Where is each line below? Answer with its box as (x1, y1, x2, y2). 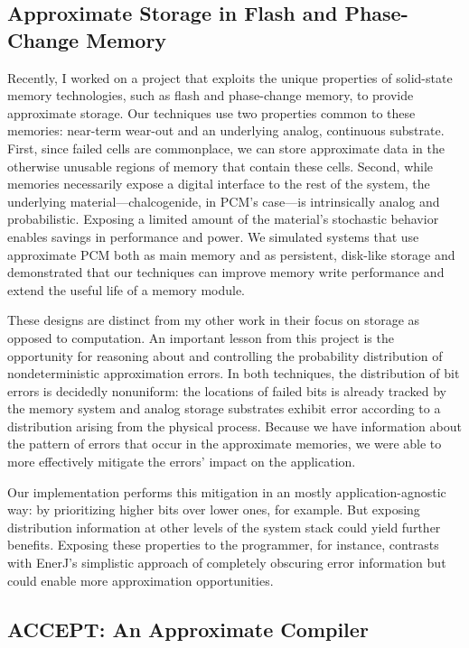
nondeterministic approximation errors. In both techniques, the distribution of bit (7, 364, 460, 383)
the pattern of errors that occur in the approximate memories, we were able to (7, 434, 442, 453)
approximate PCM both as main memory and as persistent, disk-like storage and (7, 245, 455, 264)
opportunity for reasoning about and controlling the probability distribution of (7, 346, 443, 365)
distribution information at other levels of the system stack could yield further (7, 517, 441, 536)
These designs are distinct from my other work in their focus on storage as (7, 310, 420, 329)
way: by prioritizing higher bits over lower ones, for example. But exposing (7, 500, 420, 519)
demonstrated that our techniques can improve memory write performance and (7, 263, 445, 282)
